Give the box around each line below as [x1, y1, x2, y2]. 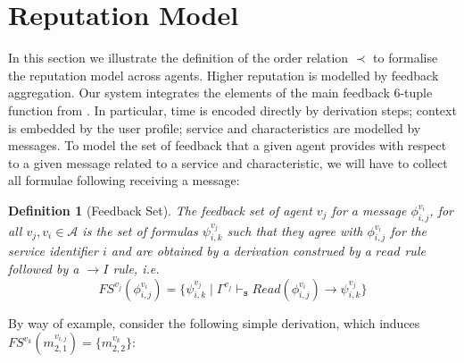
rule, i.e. [112, 259, 160, 278]
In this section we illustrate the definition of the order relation [8, 48, 349, 67]
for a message [331, 200, 407, 219]
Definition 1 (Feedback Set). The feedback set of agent [8, 200, 312, 219]
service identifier [8, 241, 98, 260]
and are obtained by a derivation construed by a [111, 241, 371, 260]
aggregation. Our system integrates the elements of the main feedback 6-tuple [8, 83, 433, 102]
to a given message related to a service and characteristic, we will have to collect [8, 153, 448, 172]
